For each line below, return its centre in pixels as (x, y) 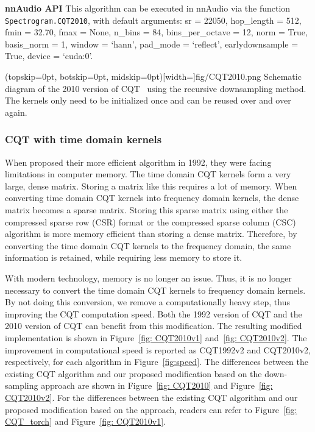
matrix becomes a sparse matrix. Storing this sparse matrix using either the (147, 210)
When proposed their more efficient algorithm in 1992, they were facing (138, 162)
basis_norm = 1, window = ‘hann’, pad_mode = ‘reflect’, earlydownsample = (152, 44)
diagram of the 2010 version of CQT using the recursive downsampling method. (156, 88)
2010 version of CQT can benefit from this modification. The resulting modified (154, 326)
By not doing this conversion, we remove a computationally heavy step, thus (148, 302)
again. (16, 112)
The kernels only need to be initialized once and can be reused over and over (148, 100)
